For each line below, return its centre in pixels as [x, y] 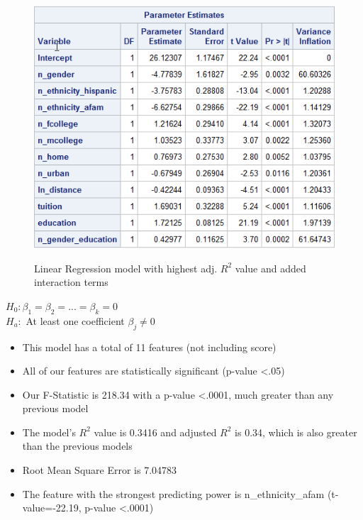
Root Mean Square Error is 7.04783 [100, 470]
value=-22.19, [52, 508]
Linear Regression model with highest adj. [126, 268]
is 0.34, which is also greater [296, 432]
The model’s [49, 432]
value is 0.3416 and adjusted [155, 432]
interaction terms [71, 282]
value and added [270, 268]
